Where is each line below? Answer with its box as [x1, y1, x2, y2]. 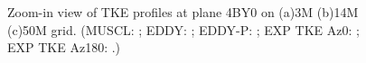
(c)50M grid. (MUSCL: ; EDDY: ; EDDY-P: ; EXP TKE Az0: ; [7, 20, 360, 39]
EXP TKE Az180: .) [7, 38, 121, 57]
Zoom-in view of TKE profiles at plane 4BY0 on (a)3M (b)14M [7, 3, 359, 21]
